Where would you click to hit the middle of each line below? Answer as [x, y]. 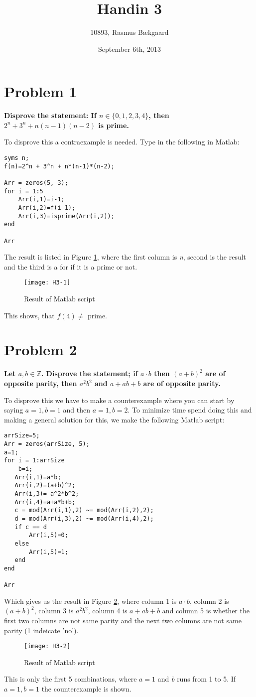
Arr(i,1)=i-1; [41, 200]
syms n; [17, 158]
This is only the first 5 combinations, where [70, 679]
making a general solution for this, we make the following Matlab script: [114, 419]
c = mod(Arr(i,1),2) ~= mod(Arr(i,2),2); [84, 510]
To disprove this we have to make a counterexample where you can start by [119, 400]
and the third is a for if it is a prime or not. [71, 266]
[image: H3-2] [47, 646]
